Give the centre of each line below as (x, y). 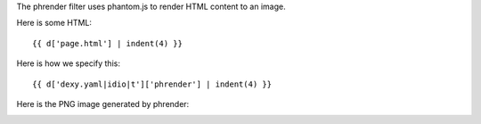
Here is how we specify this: (68, 63)
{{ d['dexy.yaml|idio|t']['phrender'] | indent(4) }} (152, 84)
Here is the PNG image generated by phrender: (103, 103)
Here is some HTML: (54, 23)
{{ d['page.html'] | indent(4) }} (107, 43)
